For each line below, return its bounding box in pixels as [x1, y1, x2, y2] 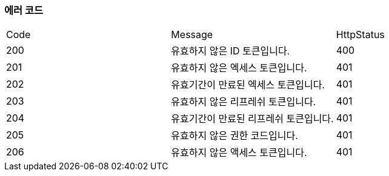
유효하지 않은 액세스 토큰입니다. [171, 146, 307, 159]
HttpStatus [336, 28, 385, 41]
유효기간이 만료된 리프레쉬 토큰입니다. [171, 112, 334, 125]
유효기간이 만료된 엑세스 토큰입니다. [171, 79, 325, 91]
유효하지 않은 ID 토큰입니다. [171, 45, 290, 57]
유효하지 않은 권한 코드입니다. [171, 129, 298, 142]
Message [171, 28, 213, 41]
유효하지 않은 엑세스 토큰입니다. [171, 62, 307, 74]
